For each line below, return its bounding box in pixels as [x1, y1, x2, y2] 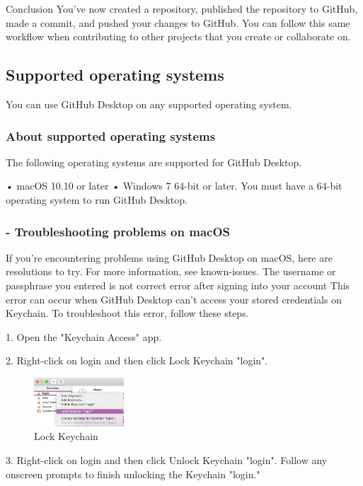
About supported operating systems [6, 127, 216, 144]
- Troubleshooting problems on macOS [6, 222, 230, 240]
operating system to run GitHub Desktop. [6, 192, 188, 207]
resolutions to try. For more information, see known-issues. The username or [6, 264, 336, 279]
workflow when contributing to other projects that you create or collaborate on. [6, 29, 351, 44]
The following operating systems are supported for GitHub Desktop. [6, 154, 302, 169]
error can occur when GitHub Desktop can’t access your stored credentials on [6, 291, 342, 306]
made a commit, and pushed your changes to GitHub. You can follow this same [6, 15, 350, 30]
